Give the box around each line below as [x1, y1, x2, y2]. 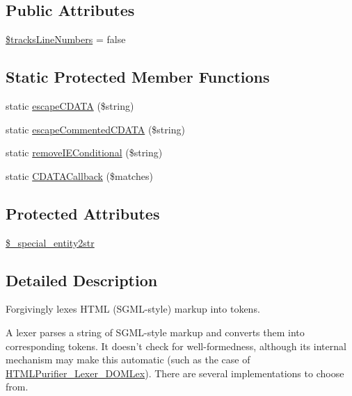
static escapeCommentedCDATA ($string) [6, 122, 185, 136]
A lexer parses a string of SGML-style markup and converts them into [6, 324, 305, 339]
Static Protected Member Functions [6, 66, 270, 88]
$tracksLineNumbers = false [6, 32, 126, 47]
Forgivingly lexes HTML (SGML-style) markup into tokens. [6, 302, 260, 316]
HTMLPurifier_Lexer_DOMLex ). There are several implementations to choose [6, 365, 344, 380]
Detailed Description [6, 269, 158, 290]
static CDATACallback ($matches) [6, 168, 153, 183]
